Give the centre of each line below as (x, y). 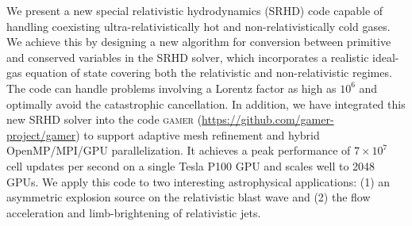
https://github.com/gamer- (268, 119)
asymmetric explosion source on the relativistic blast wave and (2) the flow (189, 197)
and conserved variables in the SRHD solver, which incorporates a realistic (188, 57)
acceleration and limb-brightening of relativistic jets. (134, 212)
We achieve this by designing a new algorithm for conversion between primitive (199, 42)
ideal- (386, 57)
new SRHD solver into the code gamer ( (104, 119)
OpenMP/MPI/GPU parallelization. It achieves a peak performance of (179, 150)
